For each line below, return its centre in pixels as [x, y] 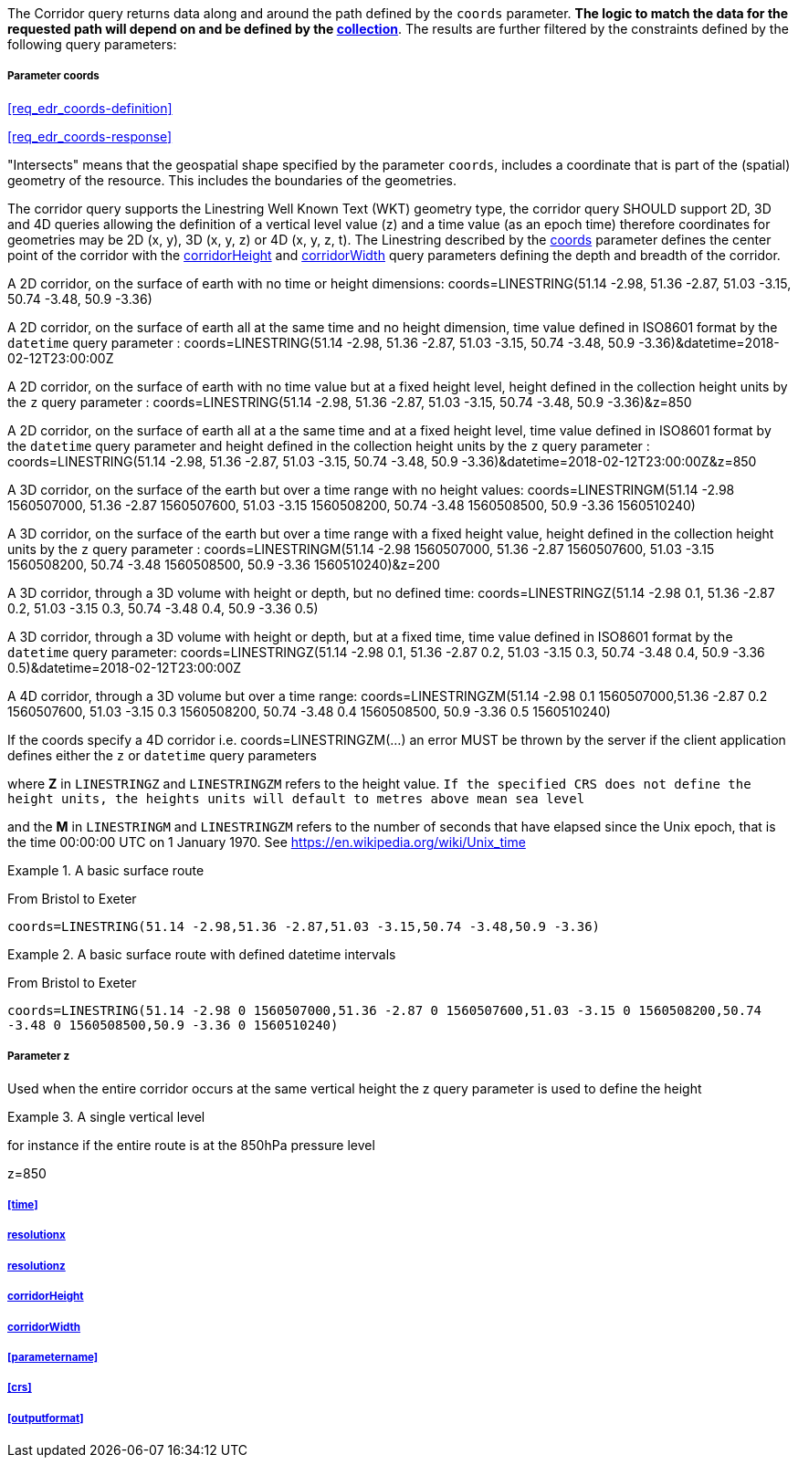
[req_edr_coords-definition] [90, 108]
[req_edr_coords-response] [90, 136]
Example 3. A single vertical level [106, 1116]
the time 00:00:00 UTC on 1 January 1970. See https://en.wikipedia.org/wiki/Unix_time [267, 842]
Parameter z [39, 1057]
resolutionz [37, 1266]
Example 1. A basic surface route [106, 870]
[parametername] [53, 1357]
